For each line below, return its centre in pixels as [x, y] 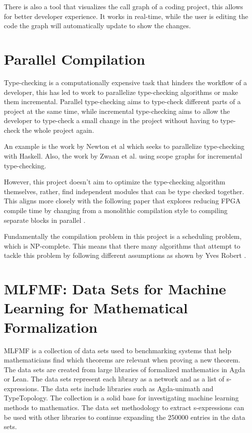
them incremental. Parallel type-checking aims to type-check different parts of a [122, 101]
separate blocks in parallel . [45, 220]
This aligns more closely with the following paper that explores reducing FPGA [122, 201]
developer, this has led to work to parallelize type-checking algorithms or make [121, 92]
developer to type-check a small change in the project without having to [111, 120]
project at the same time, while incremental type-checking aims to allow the [117, 111]
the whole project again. [58, 130]
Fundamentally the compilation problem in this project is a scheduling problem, [123, 236]
